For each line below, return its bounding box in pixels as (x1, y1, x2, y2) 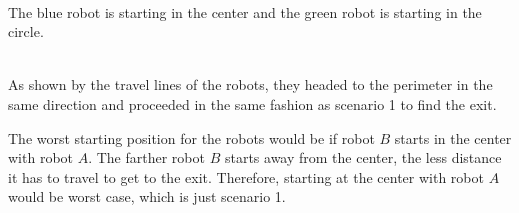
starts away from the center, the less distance (224, 147, 502, 168)
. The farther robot (88, 147, 205, 168)
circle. (8, 21, 44, 42)
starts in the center (394, 127, 512, 148)
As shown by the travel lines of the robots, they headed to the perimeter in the (8, 74, 493, 95)
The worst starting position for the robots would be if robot (8, 127, 375, 148)
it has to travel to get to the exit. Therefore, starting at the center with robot (8, 166, 484, 187)
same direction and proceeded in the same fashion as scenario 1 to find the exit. (8, 93, 497, 114)
